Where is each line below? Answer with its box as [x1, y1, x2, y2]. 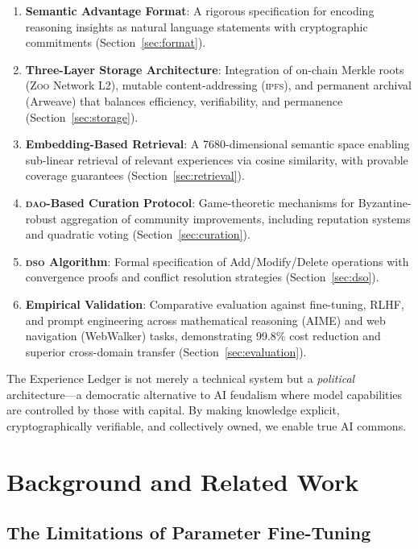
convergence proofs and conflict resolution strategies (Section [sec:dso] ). [25, 268, 379, 285]
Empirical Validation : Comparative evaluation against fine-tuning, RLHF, [25, 295, 404, 312]
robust [25, 210, 57, 227]
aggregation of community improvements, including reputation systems [60, 210, 411, 227]
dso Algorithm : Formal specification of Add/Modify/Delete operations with [25, 252, 409, 269]
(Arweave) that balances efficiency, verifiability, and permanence [25, 92, 343, 109]
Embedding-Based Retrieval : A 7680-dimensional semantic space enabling [25, 135, 410, 152]
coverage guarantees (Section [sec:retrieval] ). [25, 167, 245, 184]
